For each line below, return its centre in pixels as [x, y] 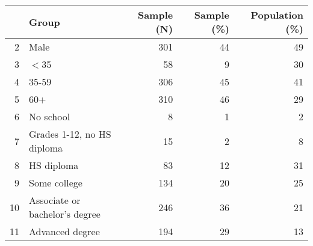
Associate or [55, 200]
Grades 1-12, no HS [70, 134]
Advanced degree [64, 231]
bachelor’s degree [65, 214]
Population [277, 15]
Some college [56, 183]
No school [50, 116]
